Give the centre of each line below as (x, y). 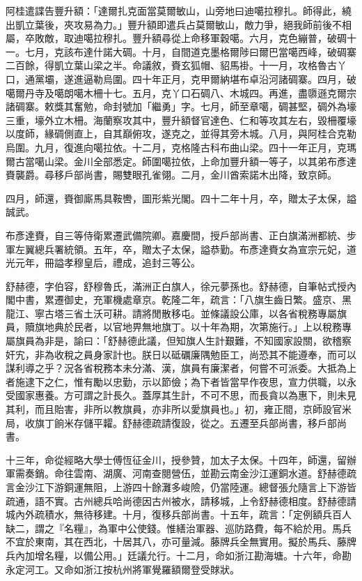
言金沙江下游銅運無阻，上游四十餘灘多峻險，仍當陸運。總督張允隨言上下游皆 (181, 487)
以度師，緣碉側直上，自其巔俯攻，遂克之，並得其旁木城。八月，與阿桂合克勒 (181, 134)
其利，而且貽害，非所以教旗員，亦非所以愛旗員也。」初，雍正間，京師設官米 (179, 409)
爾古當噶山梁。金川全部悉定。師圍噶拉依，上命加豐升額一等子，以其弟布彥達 (181, 161)
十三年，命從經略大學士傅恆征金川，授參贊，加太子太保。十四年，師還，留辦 (181, 459)
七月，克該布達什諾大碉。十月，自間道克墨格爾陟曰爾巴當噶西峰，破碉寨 (190, 51)
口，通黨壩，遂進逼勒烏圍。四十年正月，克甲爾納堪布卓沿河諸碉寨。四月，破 (181, 78)
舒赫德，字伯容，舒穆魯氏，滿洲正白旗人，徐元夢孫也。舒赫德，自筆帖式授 (176, 286)
